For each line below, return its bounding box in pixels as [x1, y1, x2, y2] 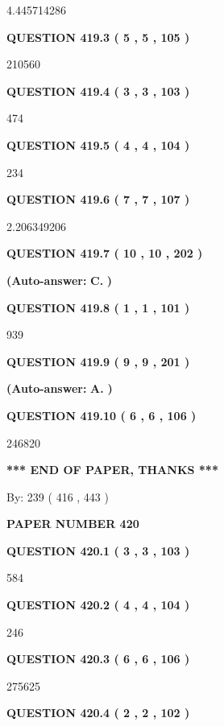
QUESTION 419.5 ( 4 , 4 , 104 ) [6, 136, 190, 153]
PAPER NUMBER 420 [6, 515, 139, 532]
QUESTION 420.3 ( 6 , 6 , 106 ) [6, 650, 190, 667]
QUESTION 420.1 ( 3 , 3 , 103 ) [6, 542, 190, 559]
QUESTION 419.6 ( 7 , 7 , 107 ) [6, 191, 190, 208]
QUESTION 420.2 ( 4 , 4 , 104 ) [6, 596, 190, 613]
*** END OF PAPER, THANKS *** [6, 461, 218, 478]
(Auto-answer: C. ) [6, 271, 113, 288]
